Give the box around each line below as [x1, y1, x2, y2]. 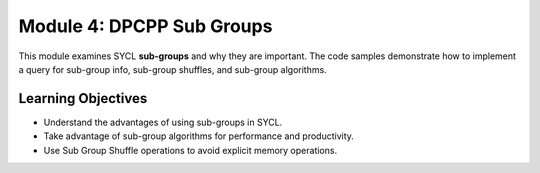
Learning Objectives [18, 90, 148, 107]
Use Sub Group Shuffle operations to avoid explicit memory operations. [43, 144, 338, 156]
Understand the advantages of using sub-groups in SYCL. [43, 116, 283, 128]
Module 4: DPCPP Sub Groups [18, 15, 273, 37]
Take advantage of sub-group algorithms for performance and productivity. [43, 130, 355, 142]
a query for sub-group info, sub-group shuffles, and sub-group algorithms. [18, 63, 327, 75]
